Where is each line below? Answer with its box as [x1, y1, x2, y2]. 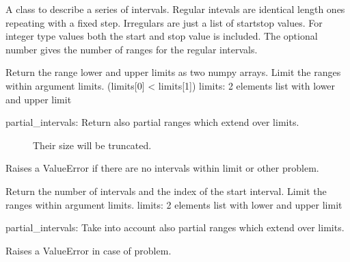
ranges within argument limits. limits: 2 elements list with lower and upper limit [5, 197, 342, 211]
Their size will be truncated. [33, 137, 152, 152]
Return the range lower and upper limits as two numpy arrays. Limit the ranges [5, 65, 341, 79]
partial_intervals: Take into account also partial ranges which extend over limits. [5, 220, 345, 235]
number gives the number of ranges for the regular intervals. [5, 42, 258, 56]
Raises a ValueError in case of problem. [5, 243, 172, 257]
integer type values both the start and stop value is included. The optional [5, 29, 318, 43]
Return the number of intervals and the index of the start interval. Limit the [5, 183, 327, 198]
